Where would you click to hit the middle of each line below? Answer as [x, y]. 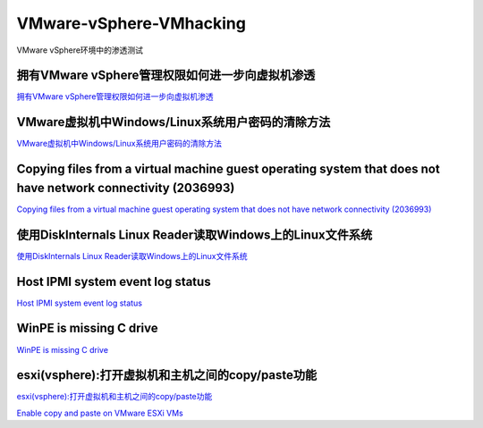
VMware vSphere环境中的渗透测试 [80, 50]
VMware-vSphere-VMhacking [131, 23]
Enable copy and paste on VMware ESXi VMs [100, 413]
